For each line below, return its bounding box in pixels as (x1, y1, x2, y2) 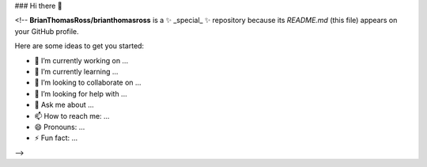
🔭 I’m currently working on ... (34, 55, 129, 65)
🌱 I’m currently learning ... (34, 66, 119, 76)
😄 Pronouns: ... (34, 122, 85, 131)
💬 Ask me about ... (34, 100, 94, 110)
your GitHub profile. (14, 26, 79, 36)
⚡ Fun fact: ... (34, 133, 78, 142)
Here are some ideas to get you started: (14, 41, 145, 51)
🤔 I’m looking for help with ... (34, 89, 127, 98)
